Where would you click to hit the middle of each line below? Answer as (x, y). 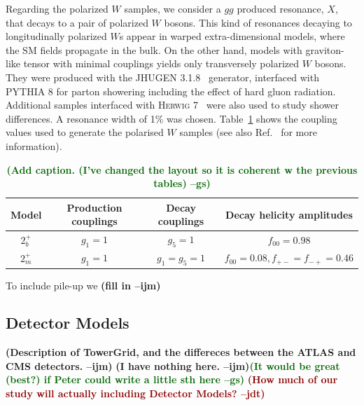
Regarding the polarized (57, 8)
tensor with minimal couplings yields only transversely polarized (161, 63)
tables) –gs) (182, 183)
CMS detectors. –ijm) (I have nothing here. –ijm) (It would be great (173, 365)
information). (34, 145)
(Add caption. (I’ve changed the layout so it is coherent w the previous (182, 169)
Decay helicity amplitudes (289, 214)
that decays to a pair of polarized (77, 22)
